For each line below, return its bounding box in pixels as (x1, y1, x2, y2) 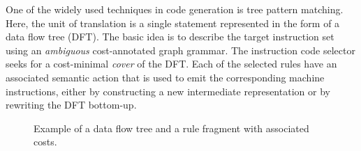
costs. (34, 134, 57, 149)
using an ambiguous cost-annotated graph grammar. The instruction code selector (6, 42, 355, 57)
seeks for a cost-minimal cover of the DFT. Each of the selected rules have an (6, 56, 337, 71)
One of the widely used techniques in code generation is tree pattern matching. (6, 2, 344, 16)
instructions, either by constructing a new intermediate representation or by (6, 84, 330, 98)
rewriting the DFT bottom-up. (6, 97, 137, 112)
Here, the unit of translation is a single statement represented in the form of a (6, 15, 340, 30)
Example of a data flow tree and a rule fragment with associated (34, 120, 309, 135)
